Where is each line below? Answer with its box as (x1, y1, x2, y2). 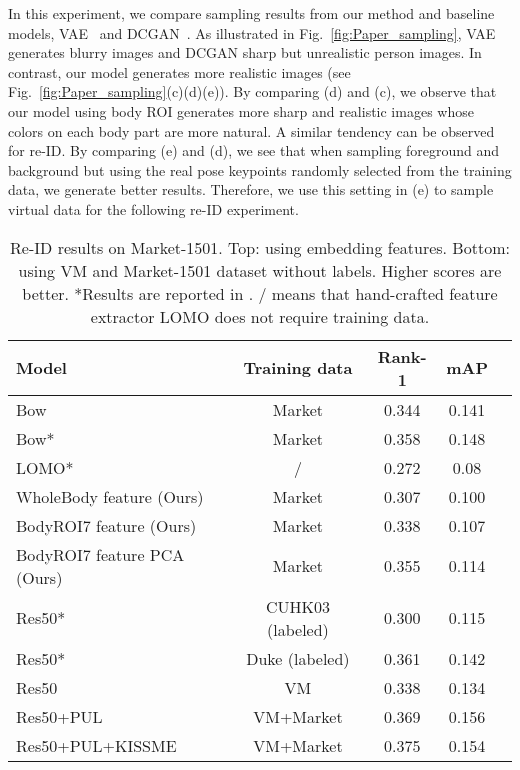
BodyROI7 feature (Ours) (16, 513, 197, 537)
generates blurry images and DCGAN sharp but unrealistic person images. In (8, 42, 482, 63)
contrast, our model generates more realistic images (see (8, 61, 351, 82)
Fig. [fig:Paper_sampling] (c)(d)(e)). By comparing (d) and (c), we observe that (8, 81, 497, 102)
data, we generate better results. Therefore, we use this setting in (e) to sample (8, 179, 494, 200)
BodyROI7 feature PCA (16, 542, 185, 566)
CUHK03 (265, 594, 330, 618)
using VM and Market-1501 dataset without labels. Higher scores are (18, 258, 502, 282)
